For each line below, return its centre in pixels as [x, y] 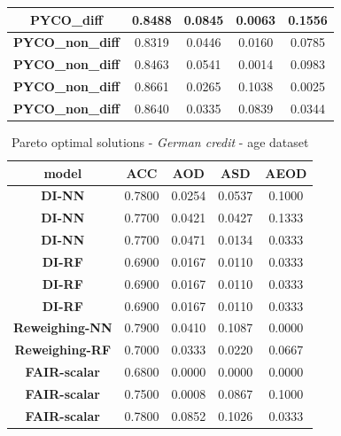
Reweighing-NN [63, 327]
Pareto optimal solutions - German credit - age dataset [160, 141]
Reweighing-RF [63, 350]
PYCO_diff [66, 19]
